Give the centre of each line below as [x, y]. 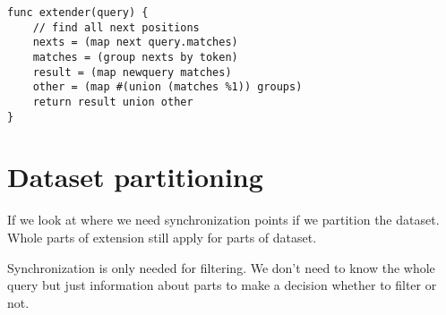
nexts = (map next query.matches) [135, 43]
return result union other [113, 102]
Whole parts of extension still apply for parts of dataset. [162, 237]
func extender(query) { [78, 13]
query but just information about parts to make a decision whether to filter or [222, 285]
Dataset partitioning [135, 177]
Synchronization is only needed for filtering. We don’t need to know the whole [221, 267]
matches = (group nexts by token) [135, 57]
